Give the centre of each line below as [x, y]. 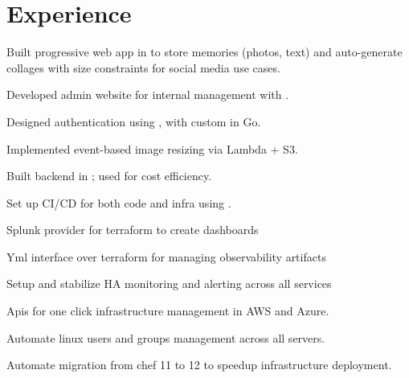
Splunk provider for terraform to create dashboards [133, 230]
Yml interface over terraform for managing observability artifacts [166, 256]
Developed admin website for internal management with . [148, 94]
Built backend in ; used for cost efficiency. [109, 176]
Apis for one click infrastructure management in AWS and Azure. [168, 311]
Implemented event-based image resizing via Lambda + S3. [152, 148]
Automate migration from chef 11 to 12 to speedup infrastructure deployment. [199, 365]
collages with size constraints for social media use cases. [143, 67]
